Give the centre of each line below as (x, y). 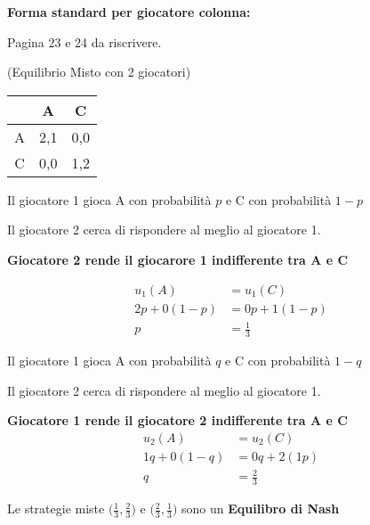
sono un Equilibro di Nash (261, 509)
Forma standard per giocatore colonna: (129, 12)
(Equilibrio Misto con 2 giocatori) (99, 72)
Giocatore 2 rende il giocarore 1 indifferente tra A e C (178, 259)
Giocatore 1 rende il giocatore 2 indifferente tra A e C (177, 420)
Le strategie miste (56, 509)
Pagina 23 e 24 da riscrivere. (84, 41)
